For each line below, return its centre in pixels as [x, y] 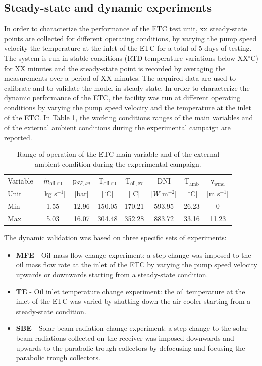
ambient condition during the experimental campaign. [118, 164]
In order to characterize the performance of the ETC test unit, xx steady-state [126, 28]
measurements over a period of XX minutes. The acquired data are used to [120, 78]
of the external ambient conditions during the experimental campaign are [117, 127]
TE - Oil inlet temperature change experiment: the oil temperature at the [130, 291]
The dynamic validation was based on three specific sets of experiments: [115, 238]
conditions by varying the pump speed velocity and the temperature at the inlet [128, 107]
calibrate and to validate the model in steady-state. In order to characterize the [127, 87]
